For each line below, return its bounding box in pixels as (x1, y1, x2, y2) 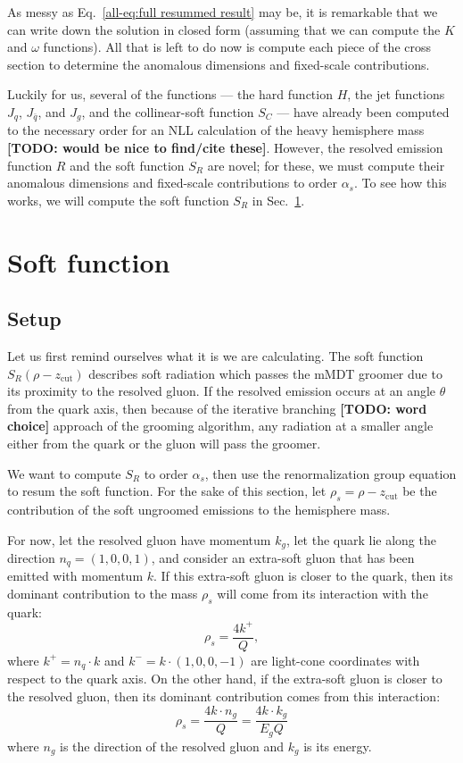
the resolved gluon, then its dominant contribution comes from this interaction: (7, 687, 441, 706)
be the (402, 482, 437, 500)
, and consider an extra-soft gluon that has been (151, 548, 415, 566)
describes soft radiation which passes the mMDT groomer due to (88, 364, 442, 382)
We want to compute (7, 464, 121, 482)
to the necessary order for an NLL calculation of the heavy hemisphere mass (7, 121, 425, 139)
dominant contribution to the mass (7, 584, 198, 603)
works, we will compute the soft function (7, 190, 229, 209)
